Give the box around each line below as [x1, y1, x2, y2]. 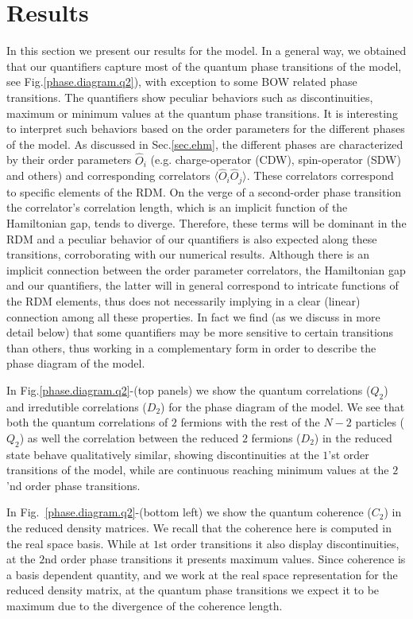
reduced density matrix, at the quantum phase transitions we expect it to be [6, 582, 380, 598]
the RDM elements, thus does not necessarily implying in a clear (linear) [6, 292, 361, 309]
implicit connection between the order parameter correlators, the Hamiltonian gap [6, 261, 406, 278]
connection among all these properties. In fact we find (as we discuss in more [6, 308, 380, 325]
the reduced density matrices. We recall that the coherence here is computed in [6, 520, 392, 536]
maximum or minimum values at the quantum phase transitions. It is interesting [6, 104, 398, 121]
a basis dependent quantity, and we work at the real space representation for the [6, 566, 398, 582]
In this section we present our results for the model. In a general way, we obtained [6, 42, 407, 59]
